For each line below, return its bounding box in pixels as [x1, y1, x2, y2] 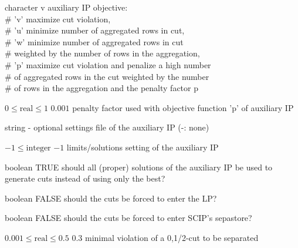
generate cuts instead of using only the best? [5, 172, 165, 185]
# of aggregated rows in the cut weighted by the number [5, 70, 209, 82]
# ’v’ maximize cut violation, [5, 12, 111, 25]
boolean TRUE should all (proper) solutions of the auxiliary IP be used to [5, 160, 273, 173]
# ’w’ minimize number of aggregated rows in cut [5, 35, 184, 48]
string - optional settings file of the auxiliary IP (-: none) [5, 121, 209, 133]
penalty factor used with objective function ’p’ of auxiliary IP [72, 101, 294, 113]
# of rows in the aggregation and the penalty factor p [5, 82, 198, 94]
